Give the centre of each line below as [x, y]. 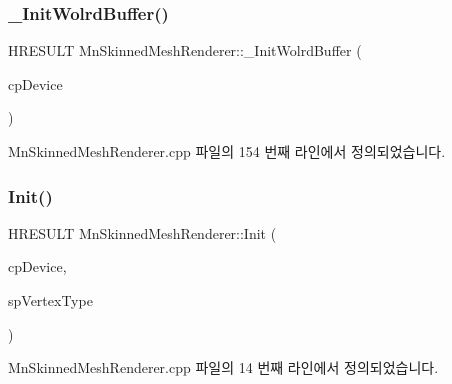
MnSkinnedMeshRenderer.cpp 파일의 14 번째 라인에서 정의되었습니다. [223, 367]
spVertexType [50, 300]
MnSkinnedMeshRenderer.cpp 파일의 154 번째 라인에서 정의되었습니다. [227, 151]
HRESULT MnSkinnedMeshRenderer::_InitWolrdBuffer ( [185, 50]
